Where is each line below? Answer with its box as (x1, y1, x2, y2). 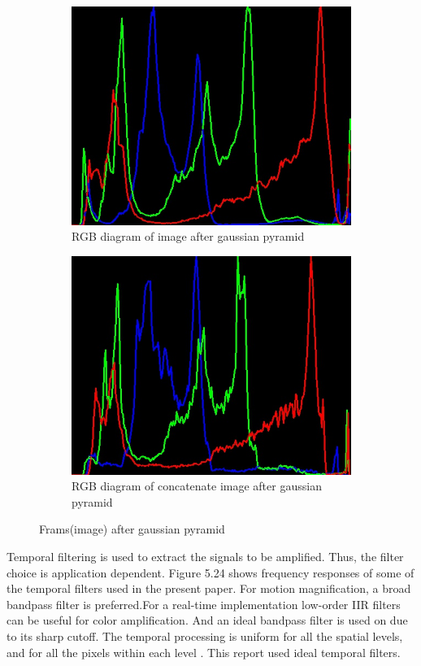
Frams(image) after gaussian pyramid (39, 520, 225, 538)
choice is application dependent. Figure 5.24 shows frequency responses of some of (7, 564, 414, 581)
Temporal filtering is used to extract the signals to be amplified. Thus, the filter (7, 548, 404, 565)
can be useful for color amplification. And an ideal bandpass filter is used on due (7, 612, 408, 629)
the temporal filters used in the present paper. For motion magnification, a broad (7, 580, 411, 597)
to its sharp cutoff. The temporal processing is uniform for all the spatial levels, (7, 628, 403, 645)
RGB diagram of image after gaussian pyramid (72, 228, 305, 245)
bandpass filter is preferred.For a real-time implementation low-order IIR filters (7, 595, 401, 612)
